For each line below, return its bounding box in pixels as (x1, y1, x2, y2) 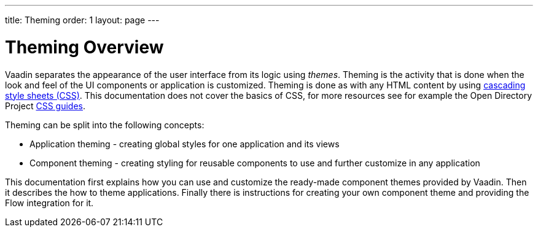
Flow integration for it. (5, 197, 94, 208)
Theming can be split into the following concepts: (5, 119, 205, 130)
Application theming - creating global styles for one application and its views (29, 138, 340, 149)
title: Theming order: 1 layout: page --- (5, 15, 160, 25)
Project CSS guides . (5, 100, 86, 111)
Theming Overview (5, 36, 164, 58)
